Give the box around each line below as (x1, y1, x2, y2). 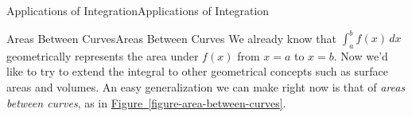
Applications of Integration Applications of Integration (6, 2, 270, 18)
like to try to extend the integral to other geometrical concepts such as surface (6, 63, 388, 80)
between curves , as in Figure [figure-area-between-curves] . (6, 94, 286, 111)
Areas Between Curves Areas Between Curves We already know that (6, 29, 337, 46)
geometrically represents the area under (6, 47, 199, 64)
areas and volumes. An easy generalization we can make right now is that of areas (6, 79, 406, 96)
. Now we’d (333, 47, 388, 64)
